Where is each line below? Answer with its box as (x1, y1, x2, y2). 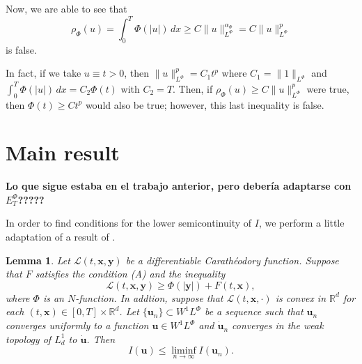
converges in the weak (232, 318, 324, 333)
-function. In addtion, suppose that (75, 290, 223, 305)
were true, (306, 81, 349, 96)
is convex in (275, 290, 326, 305)
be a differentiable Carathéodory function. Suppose (125, 252, 339, 267)
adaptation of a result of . (6, 229, 116, 244)
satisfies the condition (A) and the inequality (35, 266, 226, 281)
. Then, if (173, 81, 213, 96)
